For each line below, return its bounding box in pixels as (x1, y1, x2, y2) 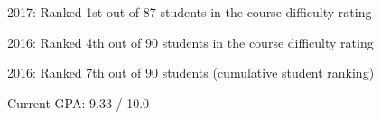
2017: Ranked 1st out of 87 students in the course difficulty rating (7, 3, 372, 21)
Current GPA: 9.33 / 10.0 (7, 93, 150, 112)
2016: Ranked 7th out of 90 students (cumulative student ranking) (7, 63, 375, 82)
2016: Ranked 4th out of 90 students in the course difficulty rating (7, 32, 374, 51)
